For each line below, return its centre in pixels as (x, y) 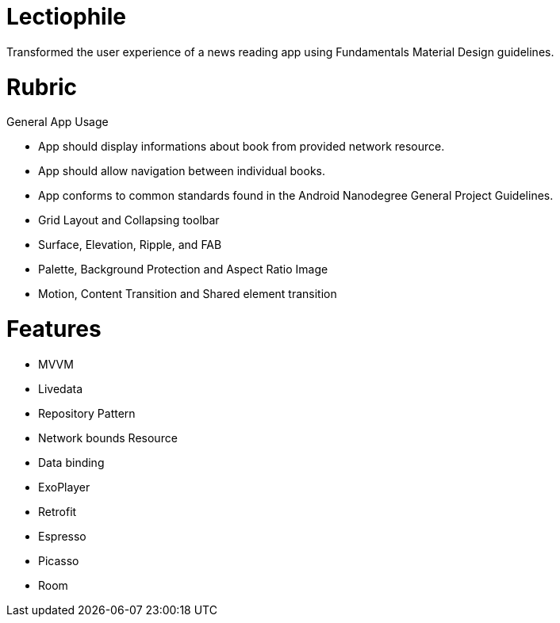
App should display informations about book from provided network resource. (242, 147)
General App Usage (58, 122)
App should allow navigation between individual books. (182, 171)
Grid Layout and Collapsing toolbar (129, 220)
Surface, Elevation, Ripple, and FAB (130, 245)
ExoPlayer (64, 487)
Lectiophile (66, 17)
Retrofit (58, 511)
